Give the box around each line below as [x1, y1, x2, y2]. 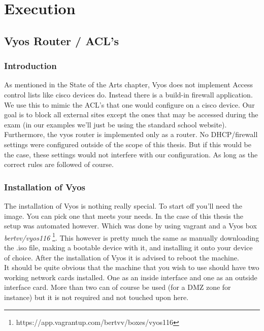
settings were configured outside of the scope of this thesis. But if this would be [4, 139, 251, 149]
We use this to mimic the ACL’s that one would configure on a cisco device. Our [4, 99, 255, 110]
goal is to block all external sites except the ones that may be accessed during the [4, 109, 258, 120]
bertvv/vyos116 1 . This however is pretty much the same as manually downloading [4, 230, 259, 243]
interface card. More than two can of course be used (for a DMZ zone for [4, 282, 231, 292]
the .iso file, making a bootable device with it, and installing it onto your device [4, 242, 253, 252]
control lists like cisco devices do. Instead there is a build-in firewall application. [4, 89, 253, 100]
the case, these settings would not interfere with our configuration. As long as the [4, 149, 258, 159]
